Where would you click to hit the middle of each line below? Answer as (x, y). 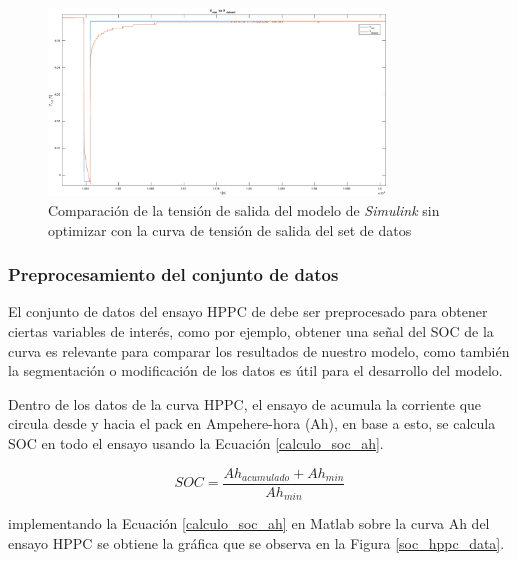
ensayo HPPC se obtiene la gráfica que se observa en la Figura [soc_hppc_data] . (256, 542)
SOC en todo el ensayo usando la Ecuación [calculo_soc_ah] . (196, 443)
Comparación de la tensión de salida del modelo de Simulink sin (244, 210)
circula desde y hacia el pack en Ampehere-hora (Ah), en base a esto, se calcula (252, 423)
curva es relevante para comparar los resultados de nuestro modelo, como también (259, 350)
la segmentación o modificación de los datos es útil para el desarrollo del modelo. (255, 370)
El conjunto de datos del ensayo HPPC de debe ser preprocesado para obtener (248, 311)
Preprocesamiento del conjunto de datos (173, 274)
